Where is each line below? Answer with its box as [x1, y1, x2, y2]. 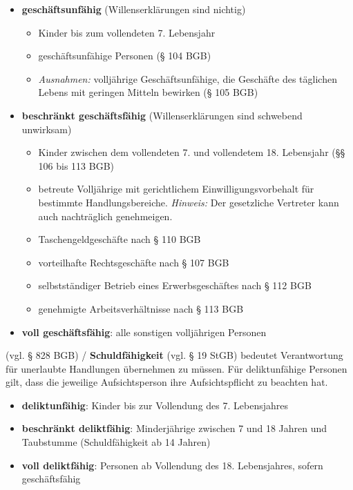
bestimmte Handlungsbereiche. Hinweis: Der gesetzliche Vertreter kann [38, 195, 339, 209]
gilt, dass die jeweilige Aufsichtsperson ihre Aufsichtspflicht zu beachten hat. [6, 375, 328, 389]
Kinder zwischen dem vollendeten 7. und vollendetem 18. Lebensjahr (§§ [38, 145, 345, 159]
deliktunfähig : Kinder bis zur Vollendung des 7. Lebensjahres [21, 398, 288, 412]
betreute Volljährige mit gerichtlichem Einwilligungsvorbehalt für [38, 182, 314, 196]
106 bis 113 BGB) [38, 158, 115, 173]
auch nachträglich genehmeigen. [38, 208, 173, 223]
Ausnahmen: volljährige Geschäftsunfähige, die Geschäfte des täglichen [38, 71, 337, 86]
